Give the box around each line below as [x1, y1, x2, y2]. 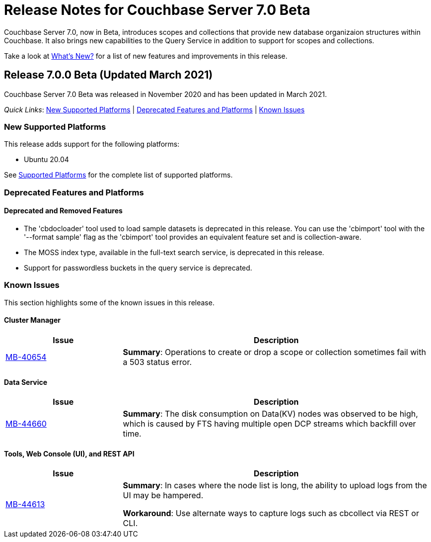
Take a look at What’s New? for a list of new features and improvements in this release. [4, 51, 287, 60]
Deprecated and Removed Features [4, 206, 123, 215]
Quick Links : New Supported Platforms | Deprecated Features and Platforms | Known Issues [4, 105, 305, 114]
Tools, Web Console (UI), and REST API [4, 449, 135, 458]
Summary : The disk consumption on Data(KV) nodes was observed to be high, [123, 409, 418, 419]
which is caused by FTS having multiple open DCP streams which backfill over [123, 419, 416, 429]
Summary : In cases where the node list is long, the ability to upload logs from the [123, 480, 427, 491]
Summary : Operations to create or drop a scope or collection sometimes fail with [123, 347, 426, 357]
